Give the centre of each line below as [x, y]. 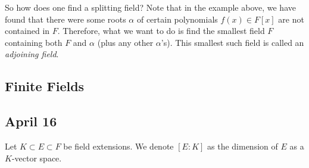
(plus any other [125, 42]
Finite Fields [45, 86]
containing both [34, 42]
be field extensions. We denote [118, 146]
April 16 [31, 121]
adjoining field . [32, 54]
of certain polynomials [177, 19]
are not [291, 19]
